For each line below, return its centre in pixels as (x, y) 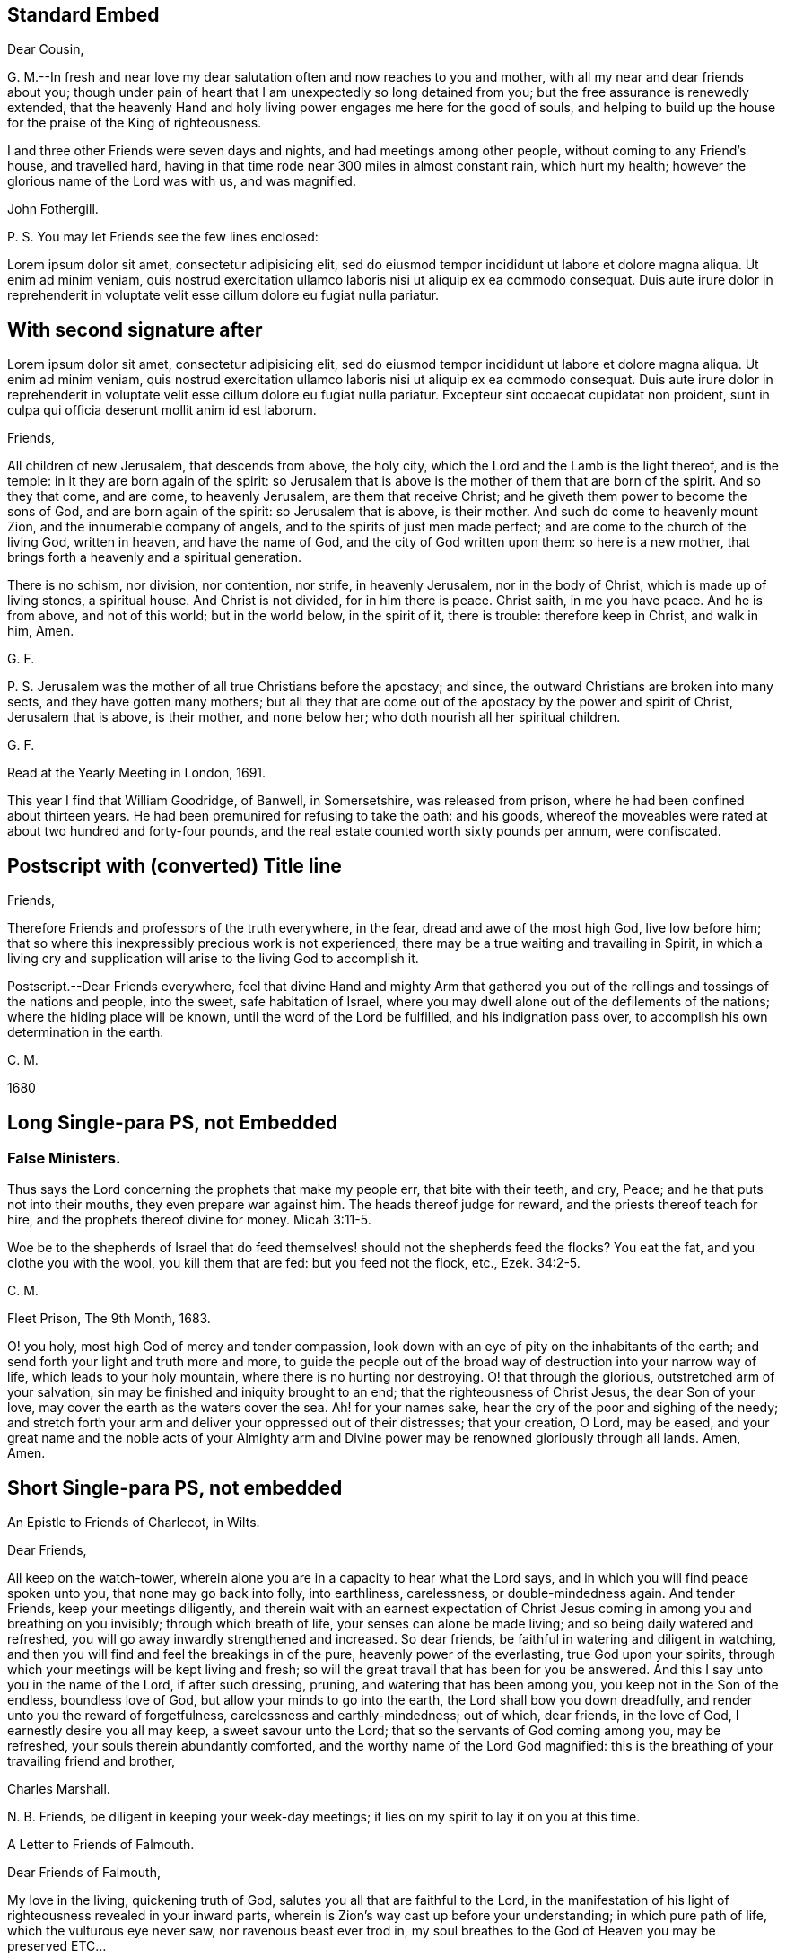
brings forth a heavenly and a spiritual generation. (154, 557)
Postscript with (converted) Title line (175, 865)
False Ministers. (64, 1158)
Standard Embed (83, 15)
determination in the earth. (86, 1032)
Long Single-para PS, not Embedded (173, 1122)
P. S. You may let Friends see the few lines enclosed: (163, 237)
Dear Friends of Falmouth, (84, 1873)
